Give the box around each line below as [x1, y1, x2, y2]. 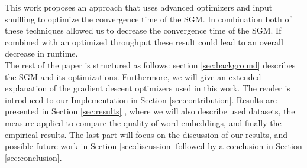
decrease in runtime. [5, 47, 78, 60]
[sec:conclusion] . [5, 151, 62, 163]
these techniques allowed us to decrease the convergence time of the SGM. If [5, 24, 282, 37]
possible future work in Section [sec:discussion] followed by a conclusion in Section [5, 140, 302, 152]
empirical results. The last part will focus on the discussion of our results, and [5, 128, 288, 140]
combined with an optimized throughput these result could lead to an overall [5, 35, 283, 48]
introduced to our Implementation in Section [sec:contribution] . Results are [5, 93, 277, 106]
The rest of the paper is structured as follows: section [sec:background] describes [5, 58, 296, 71]
